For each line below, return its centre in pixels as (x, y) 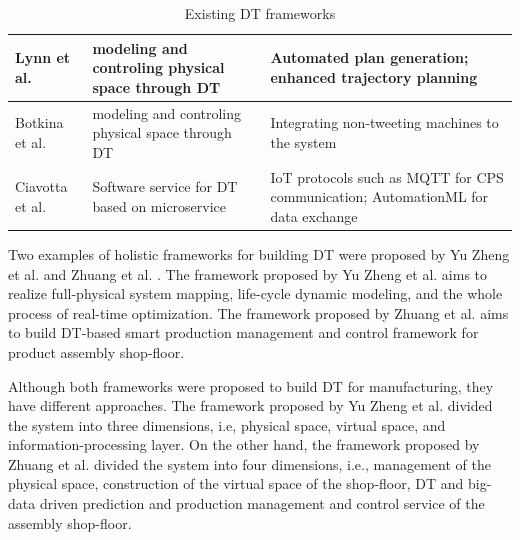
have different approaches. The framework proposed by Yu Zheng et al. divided (250, 405)
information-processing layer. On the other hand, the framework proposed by (244, 444)
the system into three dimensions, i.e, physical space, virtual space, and (227, 424)
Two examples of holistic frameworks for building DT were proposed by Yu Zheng (259, 253)
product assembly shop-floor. (96, 351)
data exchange (314, 215)
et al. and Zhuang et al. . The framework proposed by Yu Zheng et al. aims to (248, 273)
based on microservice (159, 206)
